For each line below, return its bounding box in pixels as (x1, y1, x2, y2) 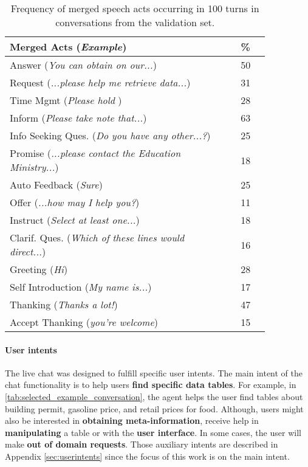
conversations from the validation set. (55, 15, 215, 29)
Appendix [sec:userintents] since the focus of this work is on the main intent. (5, 449, 290, 462)
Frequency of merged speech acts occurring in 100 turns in (10, 1, 259, 15)
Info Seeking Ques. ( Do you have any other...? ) (10, 128, 211, 142)
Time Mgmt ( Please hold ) (10, 93, 122, 107)
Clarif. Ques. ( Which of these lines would (10, 230, 185, 244)
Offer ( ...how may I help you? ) (10, 195, 140, 209)
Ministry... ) (10, 160, 59, 174)
